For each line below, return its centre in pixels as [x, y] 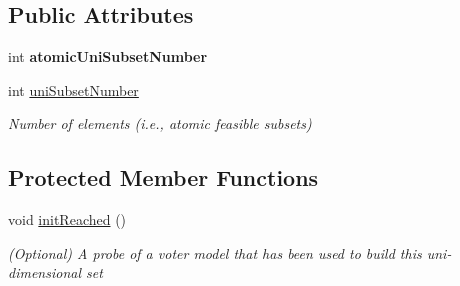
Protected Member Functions [163, 177]
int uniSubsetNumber [73, 89]
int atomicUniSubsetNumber [108, 56]
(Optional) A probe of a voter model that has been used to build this [215, 252]
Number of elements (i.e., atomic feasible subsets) [160, 123]
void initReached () [67, 219]
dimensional [44, 272]
